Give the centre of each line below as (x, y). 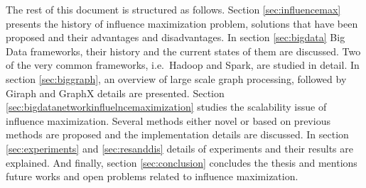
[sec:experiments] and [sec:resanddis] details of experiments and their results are (179, 148)
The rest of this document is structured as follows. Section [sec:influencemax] (173, 9)
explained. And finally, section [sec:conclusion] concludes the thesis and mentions (182, 162)
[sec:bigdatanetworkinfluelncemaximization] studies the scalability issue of (166, 107)
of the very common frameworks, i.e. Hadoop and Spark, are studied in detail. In (183, 65)
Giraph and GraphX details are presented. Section (115, 93)
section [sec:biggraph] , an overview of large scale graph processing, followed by (176, 78)
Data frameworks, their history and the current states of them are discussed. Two (183, 51)
